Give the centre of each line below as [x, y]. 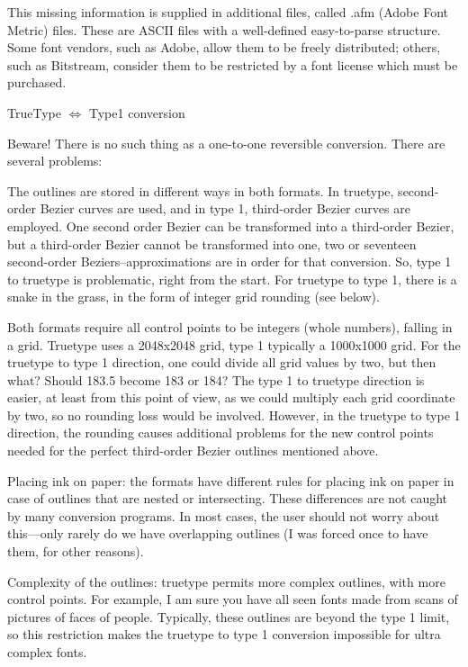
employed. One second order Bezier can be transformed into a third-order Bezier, [231, 225]
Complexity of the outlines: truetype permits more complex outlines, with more [226, 581]
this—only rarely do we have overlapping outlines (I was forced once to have [218, 533]
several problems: [55, 161]
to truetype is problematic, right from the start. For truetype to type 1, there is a [232, 279]
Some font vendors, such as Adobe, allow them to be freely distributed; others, [224, 47]
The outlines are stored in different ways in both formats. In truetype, [201, 190]
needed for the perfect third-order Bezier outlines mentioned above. [193, 451]
